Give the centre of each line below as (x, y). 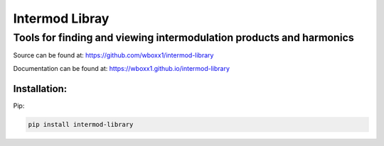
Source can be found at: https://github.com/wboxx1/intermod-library (113, 55)
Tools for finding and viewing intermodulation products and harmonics (184, 38)
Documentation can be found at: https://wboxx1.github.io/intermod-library (122, 68)
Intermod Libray (61, 18)
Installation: (40, 89)
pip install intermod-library (81, 124)
